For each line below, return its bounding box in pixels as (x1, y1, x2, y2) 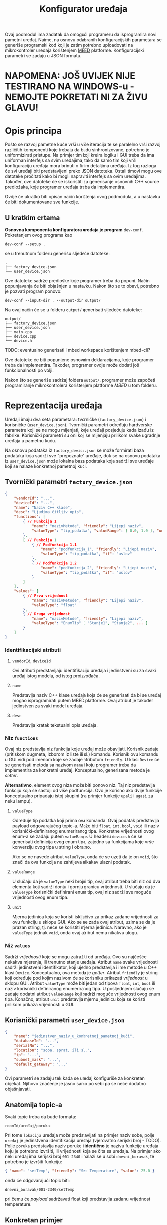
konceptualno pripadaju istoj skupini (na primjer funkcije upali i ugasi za (5, 793, 153, 799)
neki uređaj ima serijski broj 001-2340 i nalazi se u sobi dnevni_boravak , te (5, 1153, 154, 1160)
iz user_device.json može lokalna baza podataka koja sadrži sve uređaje (5, 458, 154, 464)
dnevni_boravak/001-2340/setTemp (5, 1187, 75, 1192)
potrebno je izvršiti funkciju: (5, 1159, 62, 1165)
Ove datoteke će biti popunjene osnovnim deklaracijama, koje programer (5, 357, 154, 363)
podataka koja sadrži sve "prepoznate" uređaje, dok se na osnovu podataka (5, 453, 161, 459)
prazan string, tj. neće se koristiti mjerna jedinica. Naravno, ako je (12, 924, 147, 930)
